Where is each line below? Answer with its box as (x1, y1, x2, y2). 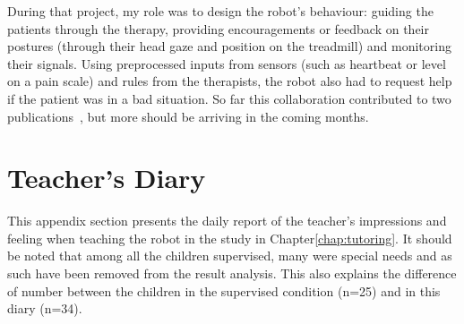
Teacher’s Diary (7, 159, 206, 196)
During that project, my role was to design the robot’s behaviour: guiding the (7, 2, 434, 20)
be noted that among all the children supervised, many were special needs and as (7, 246, 452, 265)
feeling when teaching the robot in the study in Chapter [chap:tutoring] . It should (7, 228, 452, 247)
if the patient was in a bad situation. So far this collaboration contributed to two (7, 89, 451, 107)
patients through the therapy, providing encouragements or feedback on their (7, 19, 429, 38)
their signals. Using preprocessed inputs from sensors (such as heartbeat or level (7, 54, 446, 72)
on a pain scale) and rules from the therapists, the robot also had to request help (7, 72, 452, 90)
